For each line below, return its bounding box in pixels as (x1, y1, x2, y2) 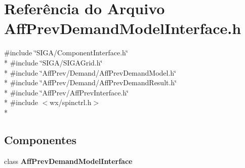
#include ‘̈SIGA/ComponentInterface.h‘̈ (4, 47, 128, 58)
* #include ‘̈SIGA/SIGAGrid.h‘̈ (4, 57, 103, 68)
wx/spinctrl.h (50, 97, 92, 108)
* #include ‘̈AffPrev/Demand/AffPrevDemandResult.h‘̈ (4, 77, 177, 88)
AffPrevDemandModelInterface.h (4, 18, 241, 39)
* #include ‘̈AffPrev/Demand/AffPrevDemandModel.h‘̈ (4, 67, 177, 78)
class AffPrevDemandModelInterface (4, 155, 133, 166)
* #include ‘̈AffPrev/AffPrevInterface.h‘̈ (4, 87, 129, 97)
